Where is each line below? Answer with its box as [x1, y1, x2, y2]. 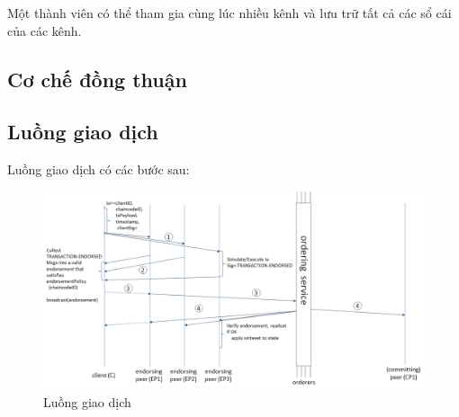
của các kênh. [7, 21, 82, 40]
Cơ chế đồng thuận [7, 65, 187, 93]
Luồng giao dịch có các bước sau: [7, 160, 190, 179]
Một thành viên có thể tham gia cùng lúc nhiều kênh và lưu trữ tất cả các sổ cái [7, 4, 452, 22]
